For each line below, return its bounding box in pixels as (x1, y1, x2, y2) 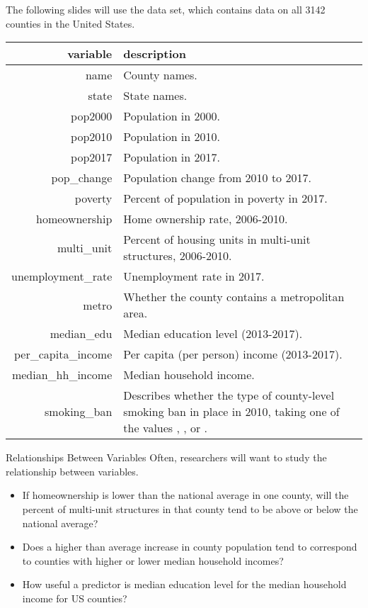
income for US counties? (22, 590, 127, 605)
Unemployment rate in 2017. (123, 268, 265, 285)
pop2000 (71, 108, 113, 125)
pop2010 (71, 128, 113, 145)
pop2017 (71, 149, 113, 166)
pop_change (51, 169, 113, 186)
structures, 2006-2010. (123, 247, 232, 264)
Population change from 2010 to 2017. (123, 169, 311, 186)
